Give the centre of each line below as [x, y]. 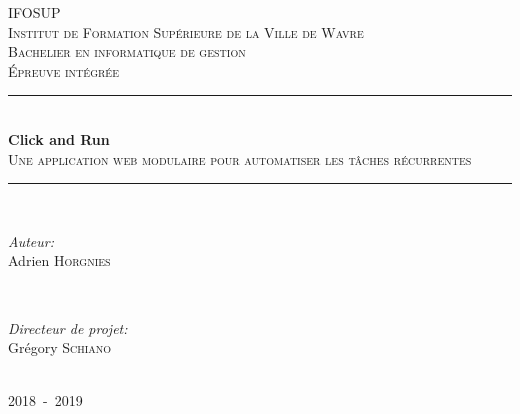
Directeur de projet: [68, 327]
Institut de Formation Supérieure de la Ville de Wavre [186, 31]
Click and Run [59, 138]
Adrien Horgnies [59, 260]
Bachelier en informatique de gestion [127, 51]
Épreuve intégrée [63, 70]
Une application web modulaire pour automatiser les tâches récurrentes [240, 158]
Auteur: [31, 240]
